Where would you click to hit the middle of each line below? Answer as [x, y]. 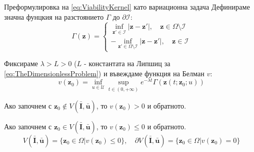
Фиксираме [21, 63]
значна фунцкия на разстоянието [54, 16]
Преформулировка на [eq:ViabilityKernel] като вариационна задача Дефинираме [127, 7]
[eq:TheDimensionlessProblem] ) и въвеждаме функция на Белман [104, 73]
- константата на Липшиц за [127, 63]
